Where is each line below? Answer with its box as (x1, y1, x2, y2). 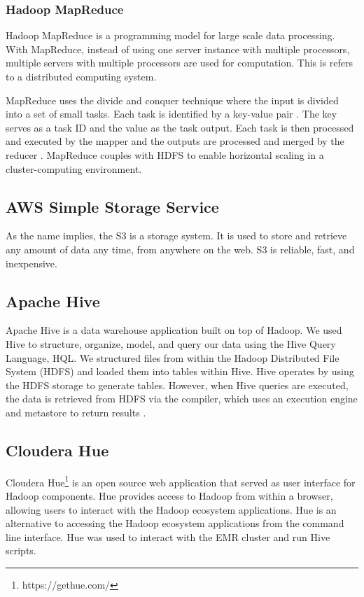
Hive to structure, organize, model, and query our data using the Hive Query (6, 336, 336, 351)
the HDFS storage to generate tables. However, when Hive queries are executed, (6, 377, 349, 392)
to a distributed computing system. (6, 69, 157, 83)
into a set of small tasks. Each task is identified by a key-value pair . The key (6, 106, 337, 121)
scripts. (6, 543, 36, 558)
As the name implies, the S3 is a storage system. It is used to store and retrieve (6, 228, 347, 243)
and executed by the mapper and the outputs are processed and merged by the (6, 134, 344, 148)
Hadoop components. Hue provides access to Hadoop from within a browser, (6, 488, 333, 503)
